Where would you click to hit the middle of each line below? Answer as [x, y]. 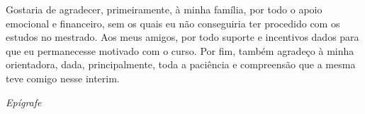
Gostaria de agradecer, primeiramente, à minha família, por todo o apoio [164, 9]
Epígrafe [24, 102]
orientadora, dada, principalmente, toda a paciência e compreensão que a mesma [181, 64]
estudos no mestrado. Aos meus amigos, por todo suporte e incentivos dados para [182, 37]
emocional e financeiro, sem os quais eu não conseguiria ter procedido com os [173, 23]
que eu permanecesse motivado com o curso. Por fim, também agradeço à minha [180, 50]
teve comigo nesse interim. [63, 78]
